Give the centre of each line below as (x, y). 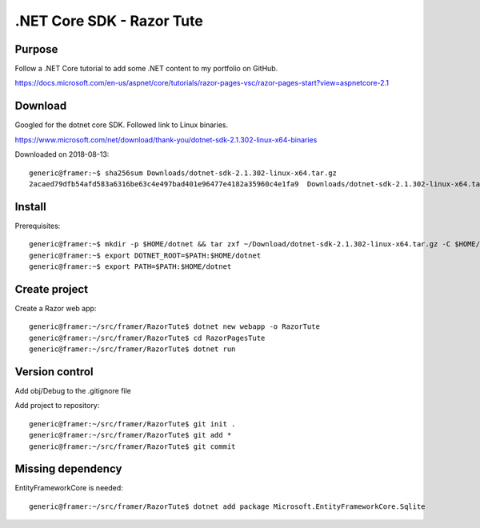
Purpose (36, 49)
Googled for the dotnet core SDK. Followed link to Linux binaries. (121, 125)
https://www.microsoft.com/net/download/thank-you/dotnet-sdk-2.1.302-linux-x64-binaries (166, 139)
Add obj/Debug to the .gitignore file (73, 390)
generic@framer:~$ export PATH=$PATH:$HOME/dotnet (130, 267)
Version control (54, 372)
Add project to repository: (57, 406)
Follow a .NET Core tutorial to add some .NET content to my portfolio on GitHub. (146, 69)
